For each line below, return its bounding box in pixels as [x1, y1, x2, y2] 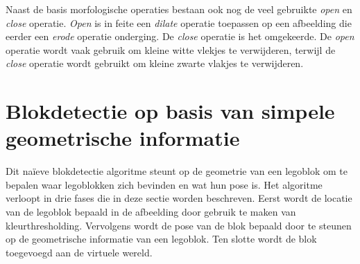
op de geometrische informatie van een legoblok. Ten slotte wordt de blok [6, 232, 317, 246]
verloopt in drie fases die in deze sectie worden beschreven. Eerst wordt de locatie [6, 191, 352, 205]
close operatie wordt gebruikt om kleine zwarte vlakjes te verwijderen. [6, 56, 304, 70]
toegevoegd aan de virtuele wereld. [6, 245, 153, 259]
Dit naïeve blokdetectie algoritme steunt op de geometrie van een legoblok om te [6, 164, 348, 178]
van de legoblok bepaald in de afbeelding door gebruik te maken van [6, 205, 296, 219]
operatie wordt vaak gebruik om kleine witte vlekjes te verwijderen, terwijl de [6, 42, 336, 57]
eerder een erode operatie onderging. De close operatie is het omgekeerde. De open [6, 29, 354, 44]
